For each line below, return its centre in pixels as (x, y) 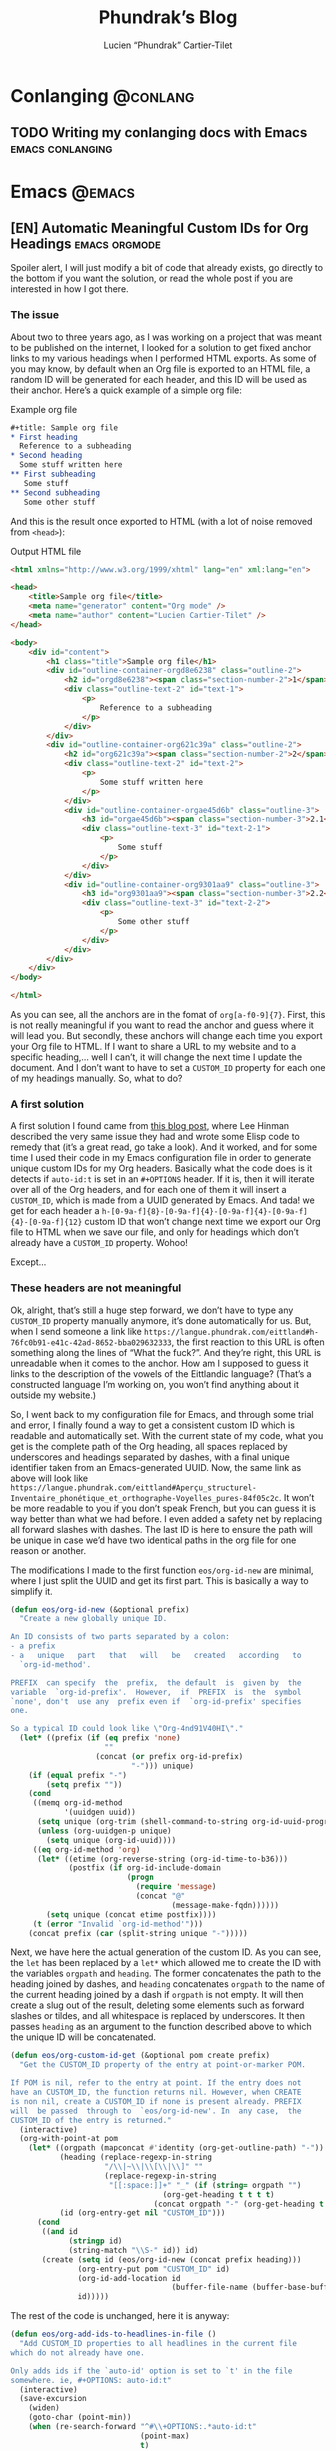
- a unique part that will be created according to (156, 1656)
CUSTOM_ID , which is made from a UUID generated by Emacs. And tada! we (162, 1200)
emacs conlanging (61, 148)
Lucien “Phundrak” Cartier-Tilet (168, 45)
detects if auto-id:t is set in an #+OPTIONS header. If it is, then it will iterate (162, 1179)
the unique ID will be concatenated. (83, 2037)
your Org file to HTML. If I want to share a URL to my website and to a (153, 1046)
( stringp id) (95, 2241)
